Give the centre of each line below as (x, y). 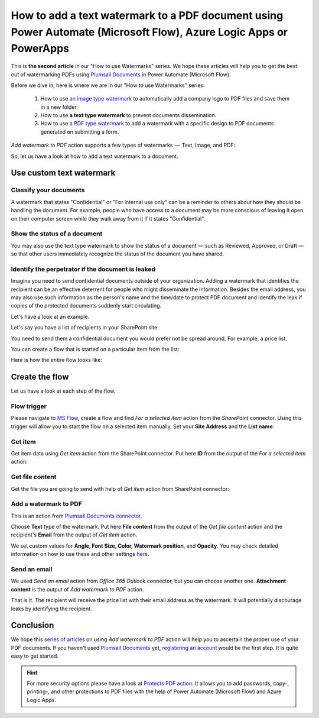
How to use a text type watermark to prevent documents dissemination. (128, 115)
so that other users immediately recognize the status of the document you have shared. (118, 254)
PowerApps (40, 49)
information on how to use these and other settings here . (80, 554)
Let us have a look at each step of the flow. (63, 391)
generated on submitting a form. (80, 132)
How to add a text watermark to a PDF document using (147, 15)
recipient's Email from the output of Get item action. (74, 535)
